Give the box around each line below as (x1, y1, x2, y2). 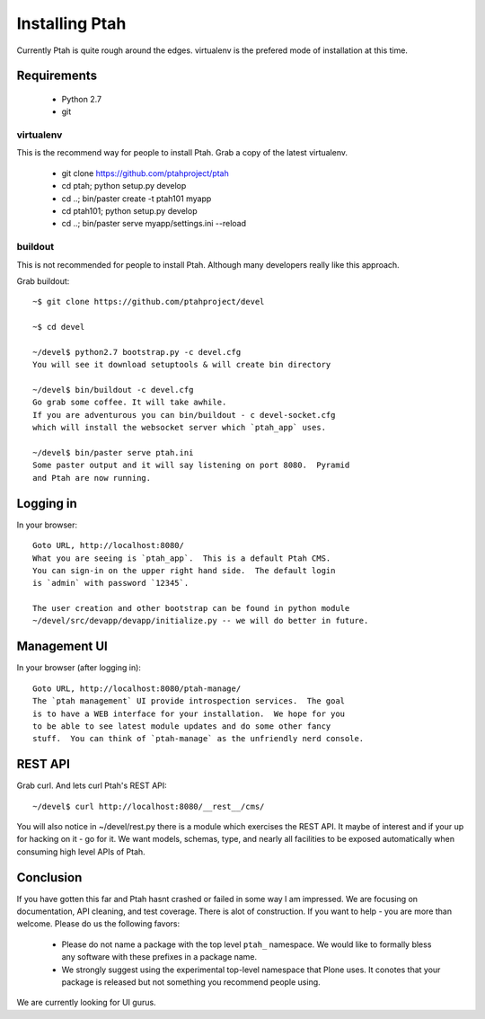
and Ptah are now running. (32, 473, 152, 483)
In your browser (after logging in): (16, 662, 141, 673)
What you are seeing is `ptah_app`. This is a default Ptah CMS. (32, 553, 331, 563)
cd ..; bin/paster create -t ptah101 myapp (61, 193, 212, 204)
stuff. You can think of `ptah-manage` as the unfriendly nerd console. (32, 733, 365, 744)
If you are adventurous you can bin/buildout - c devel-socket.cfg (32, 410, 336, 420)
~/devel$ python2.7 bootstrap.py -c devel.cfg (32, 347, 242, 357)
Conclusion (16, 870, 83, 885)
